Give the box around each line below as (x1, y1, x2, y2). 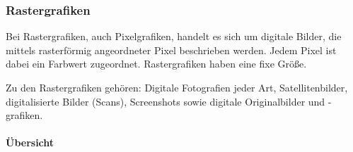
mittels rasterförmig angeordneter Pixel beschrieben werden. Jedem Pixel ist (6, 42, 337, 57)
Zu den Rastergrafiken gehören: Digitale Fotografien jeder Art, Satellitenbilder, (6, 80, 348, 94)
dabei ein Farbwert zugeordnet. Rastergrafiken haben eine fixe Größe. (6, 56, 307, 71)
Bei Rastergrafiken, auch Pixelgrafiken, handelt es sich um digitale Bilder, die (6, 29, 342, 44)
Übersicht (6, 135, 54, 150)
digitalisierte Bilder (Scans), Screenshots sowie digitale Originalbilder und (6, 94, 325, 108)
